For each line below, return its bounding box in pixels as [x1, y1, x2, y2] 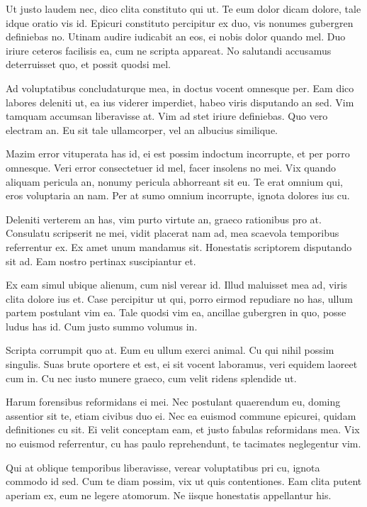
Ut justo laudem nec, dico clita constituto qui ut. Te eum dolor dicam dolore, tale [6, 1, 361, 16]
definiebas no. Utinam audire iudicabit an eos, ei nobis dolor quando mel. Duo [6, 29, 346, 44]
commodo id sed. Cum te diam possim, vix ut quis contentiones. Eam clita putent [6, 474, 362, 489]
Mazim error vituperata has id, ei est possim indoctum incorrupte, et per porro [6, 146, 350, 161]
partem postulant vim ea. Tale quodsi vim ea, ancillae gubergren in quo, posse [6, 305, 346, 320]
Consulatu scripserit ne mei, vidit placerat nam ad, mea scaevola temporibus [6, 225, 339, 240]
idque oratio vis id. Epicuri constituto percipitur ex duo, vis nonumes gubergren [6, 15, 354, 30]
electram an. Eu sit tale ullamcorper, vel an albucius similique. [6, 122, 278, 137]
